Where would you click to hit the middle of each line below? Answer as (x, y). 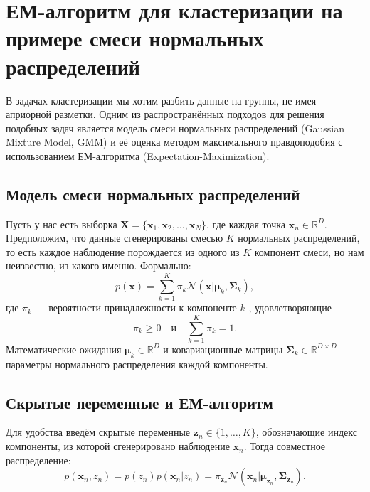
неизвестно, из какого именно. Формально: (99, 266)
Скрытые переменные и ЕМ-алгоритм (139, 402)
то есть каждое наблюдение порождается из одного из (123, 251)
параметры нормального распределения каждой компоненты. (137, 364)
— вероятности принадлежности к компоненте (136, 307)
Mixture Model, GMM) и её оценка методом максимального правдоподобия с (174, 142)
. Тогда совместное (285, 446)
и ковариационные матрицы (223, 349)
